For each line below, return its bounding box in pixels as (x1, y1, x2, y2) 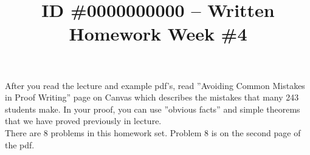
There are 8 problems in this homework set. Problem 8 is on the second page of (5, 126, 301, 139)
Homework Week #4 (69, 21, 247, 46)
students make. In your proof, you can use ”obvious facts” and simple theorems (5, 102, 300, 115)
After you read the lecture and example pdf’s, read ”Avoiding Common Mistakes (5, 79, 305, 91)
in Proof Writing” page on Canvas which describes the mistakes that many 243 (5, 91, 299, 104)
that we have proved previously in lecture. (5, 114, 162, 127)
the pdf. (5, 138, 35, 151)
